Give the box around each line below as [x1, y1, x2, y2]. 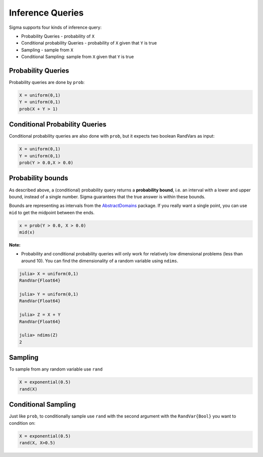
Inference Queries [9, 7, 84, 18]
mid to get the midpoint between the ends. [9, 209, 95, 215]
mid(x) [19, 229, 35, 235]
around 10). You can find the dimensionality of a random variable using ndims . [21, 258, 179, 264]
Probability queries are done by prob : [9, 80, 85, 85]
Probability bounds [9, 174, 68, 183]
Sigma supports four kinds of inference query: [9, 24, 102, 30]
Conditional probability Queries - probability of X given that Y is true [21, 40, 157, 46]
